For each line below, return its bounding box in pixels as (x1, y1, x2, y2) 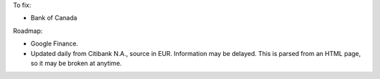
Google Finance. (30, 39, 79, 48)
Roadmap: (13, 27, 43, 35)
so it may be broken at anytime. (30, 59, 122, 67)
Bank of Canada (30, 14, 77, 22)
